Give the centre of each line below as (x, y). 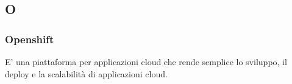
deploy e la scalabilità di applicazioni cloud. (86, 73)
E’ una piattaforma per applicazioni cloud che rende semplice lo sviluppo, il (146, 61)
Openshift (30, 39)
